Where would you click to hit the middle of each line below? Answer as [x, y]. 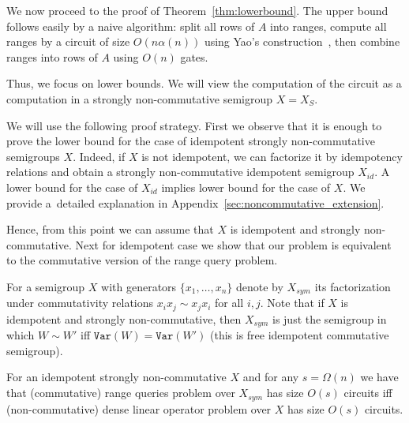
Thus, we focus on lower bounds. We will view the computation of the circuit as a [204, 83]
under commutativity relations [80, 303]
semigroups [33, 156]
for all [229, 303]
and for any [271, 377]
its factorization [353, 286]
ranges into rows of [52, 56]
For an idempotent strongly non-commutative [116, 377]
